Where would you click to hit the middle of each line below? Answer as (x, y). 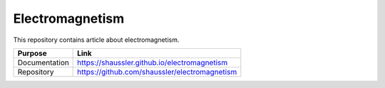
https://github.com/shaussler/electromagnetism (157, 72)
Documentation (43, 62)
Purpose (32, 53)
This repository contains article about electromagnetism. (96, 40)
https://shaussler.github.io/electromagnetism (153, 62)
